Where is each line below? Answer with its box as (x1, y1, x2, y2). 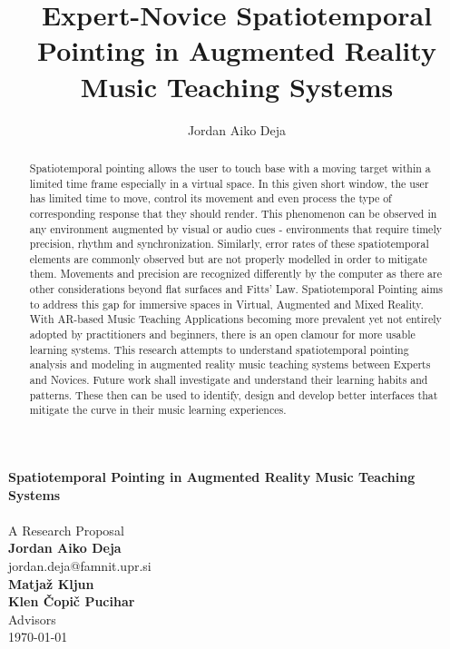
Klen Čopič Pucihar (8, 592, 135, 611)
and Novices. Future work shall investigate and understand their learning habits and (29, 372, 428, 388)
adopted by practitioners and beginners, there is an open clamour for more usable (29, 327, 416, 342)
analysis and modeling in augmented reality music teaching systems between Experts (29, 357, 431, 372)
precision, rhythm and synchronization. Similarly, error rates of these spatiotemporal (29, 236, 429, 251)
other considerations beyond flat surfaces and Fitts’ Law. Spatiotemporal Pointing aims (29, 281, 444, 297)
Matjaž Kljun (8, 574, 94, 593)
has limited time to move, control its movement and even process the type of (29, 191, 392, 206)
